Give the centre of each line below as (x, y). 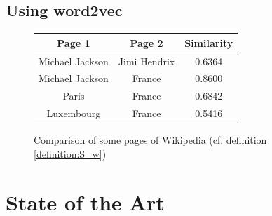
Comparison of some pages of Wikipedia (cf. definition (150, 140)
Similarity (209, 42)
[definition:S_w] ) (70, 153)
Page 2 (147, 42)
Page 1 (74, 42)
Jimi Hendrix (147, 61)
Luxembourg (74, 113)
